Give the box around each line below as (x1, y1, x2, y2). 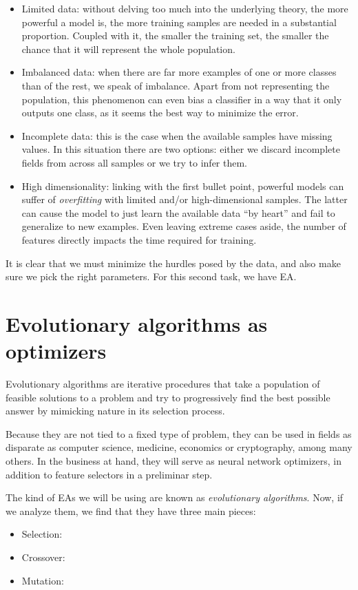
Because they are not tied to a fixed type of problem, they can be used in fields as (6, 426, 352, 441)
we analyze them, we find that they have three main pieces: (6, 503, 256, 518)
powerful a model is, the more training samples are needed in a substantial (21, 14, 337, 29)
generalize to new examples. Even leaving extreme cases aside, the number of (21, 219, 346, 233)
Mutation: (21, 573, 64, 587)
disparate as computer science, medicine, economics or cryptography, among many (6, 440, 352, 454)
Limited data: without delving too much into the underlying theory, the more (21, 1, 348, 15)
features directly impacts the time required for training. (21, 232, 257, 246)
